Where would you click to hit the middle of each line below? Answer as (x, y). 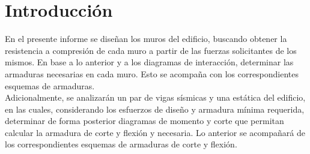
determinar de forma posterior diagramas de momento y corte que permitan (144, 121)
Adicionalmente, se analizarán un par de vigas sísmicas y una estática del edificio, (155, 97)
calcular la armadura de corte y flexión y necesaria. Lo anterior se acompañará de (155, 132)
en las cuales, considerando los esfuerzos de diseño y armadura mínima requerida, (155, 109)
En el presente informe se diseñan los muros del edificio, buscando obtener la (146, 39)
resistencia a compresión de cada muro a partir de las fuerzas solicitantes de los (151, 50)
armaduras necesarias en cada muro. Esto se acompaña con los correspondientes (152, 73)
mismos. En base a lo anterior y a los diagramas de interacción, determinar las (149, 62)
